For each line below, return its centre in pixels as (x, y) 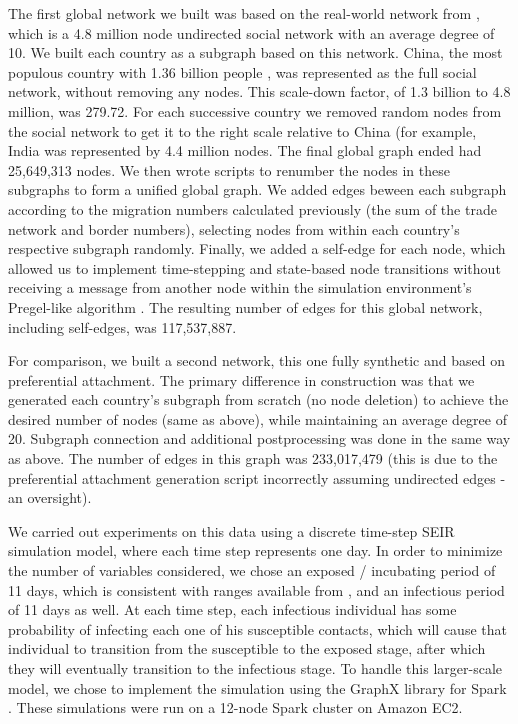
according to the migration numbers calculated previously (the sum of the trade (252, 208)
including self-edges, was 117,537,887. (122, 326)
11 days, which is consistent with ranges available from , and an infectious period (256, 589)
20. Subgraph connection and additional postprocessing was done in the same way (259, 438)
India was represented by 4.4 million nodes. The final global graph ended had (245, 150)
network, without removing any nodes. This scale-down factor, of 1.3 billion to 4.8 (259, 91)
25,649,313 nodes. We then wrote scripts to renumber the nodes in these (229, 169)
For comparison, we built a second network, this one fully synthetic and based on (256, 360)
